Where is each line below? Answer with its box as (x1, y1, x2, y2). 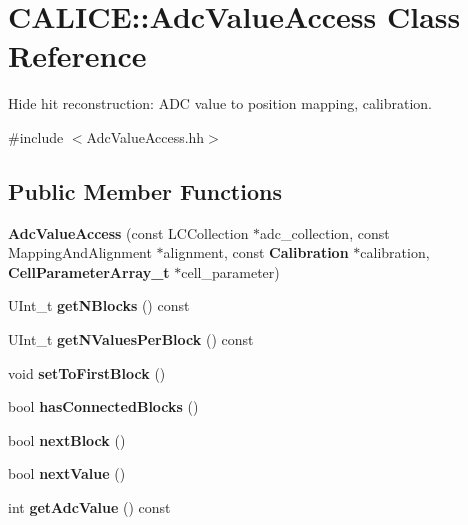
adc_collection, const (260, 222, 390, 243)
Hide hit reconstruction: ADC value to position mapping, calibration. (8, 93, 433, 114)
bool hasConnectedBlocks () (8, 396, 199, 417)
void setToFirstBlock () (8, 362, 166, 383)
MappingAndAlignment (8, 242, 152, 263)
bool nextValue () (8, 463, 126, 484)
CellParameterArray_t (8, 261, 170, 282)
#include (8, 126, 64, 147)
